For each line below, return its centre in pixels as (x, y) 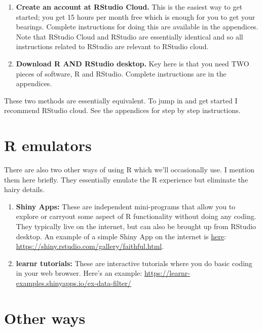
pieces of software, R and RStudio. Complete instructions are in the (121, 73)
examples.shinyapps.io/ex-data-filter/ (73, 283)
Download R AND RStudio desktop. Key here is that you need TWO (133, 63)
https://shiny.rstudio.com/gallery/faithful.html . (90, 246)
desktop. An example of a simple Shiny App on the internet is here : (121, 236)
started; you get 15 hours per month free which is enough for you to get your (136, 16)
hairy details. (24, 189)
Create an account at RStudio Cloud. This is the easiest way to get (129, 7)
